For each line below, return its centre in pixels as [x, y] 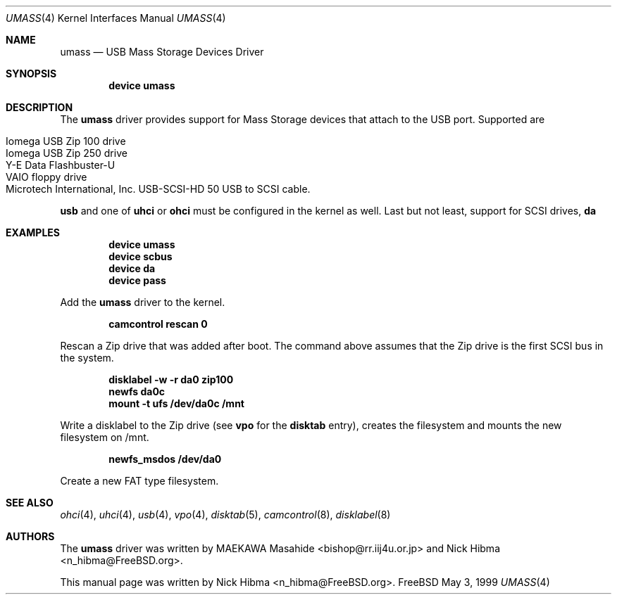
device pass [137, 280]
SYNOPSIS [31, 74]
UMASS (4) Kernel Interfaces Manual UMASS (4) [116, 18]
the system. [87, 358]
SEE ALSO [30, 503]
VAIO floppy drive [46, 177]
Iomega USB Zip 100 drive [66, 141]
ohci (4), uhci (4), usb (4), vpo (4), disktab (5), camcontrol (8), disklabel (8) [225, 515]
